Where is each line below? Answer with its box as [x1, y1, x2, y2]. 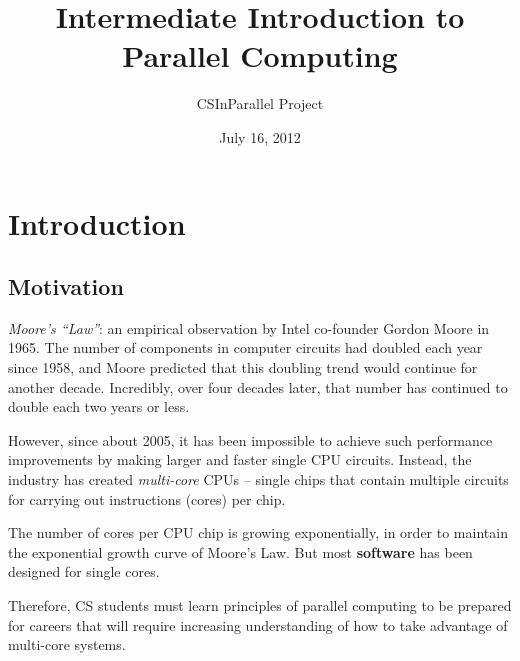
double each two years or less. [8, 396, 190, 417]
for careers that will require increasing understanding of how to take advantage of [8, 614, 508, 635]
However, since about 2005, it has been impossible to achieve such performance [8, 429, 493, 450]
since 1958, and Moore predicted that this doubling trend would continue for [8, 357, 478, 378]
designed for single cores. [8, 561, 160, 582]
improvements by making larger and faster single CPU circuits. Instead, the [8, 449, 472, 470]
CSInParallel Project [196, 93, 324, 114]
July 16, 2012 [219, 126, 301, 147]
